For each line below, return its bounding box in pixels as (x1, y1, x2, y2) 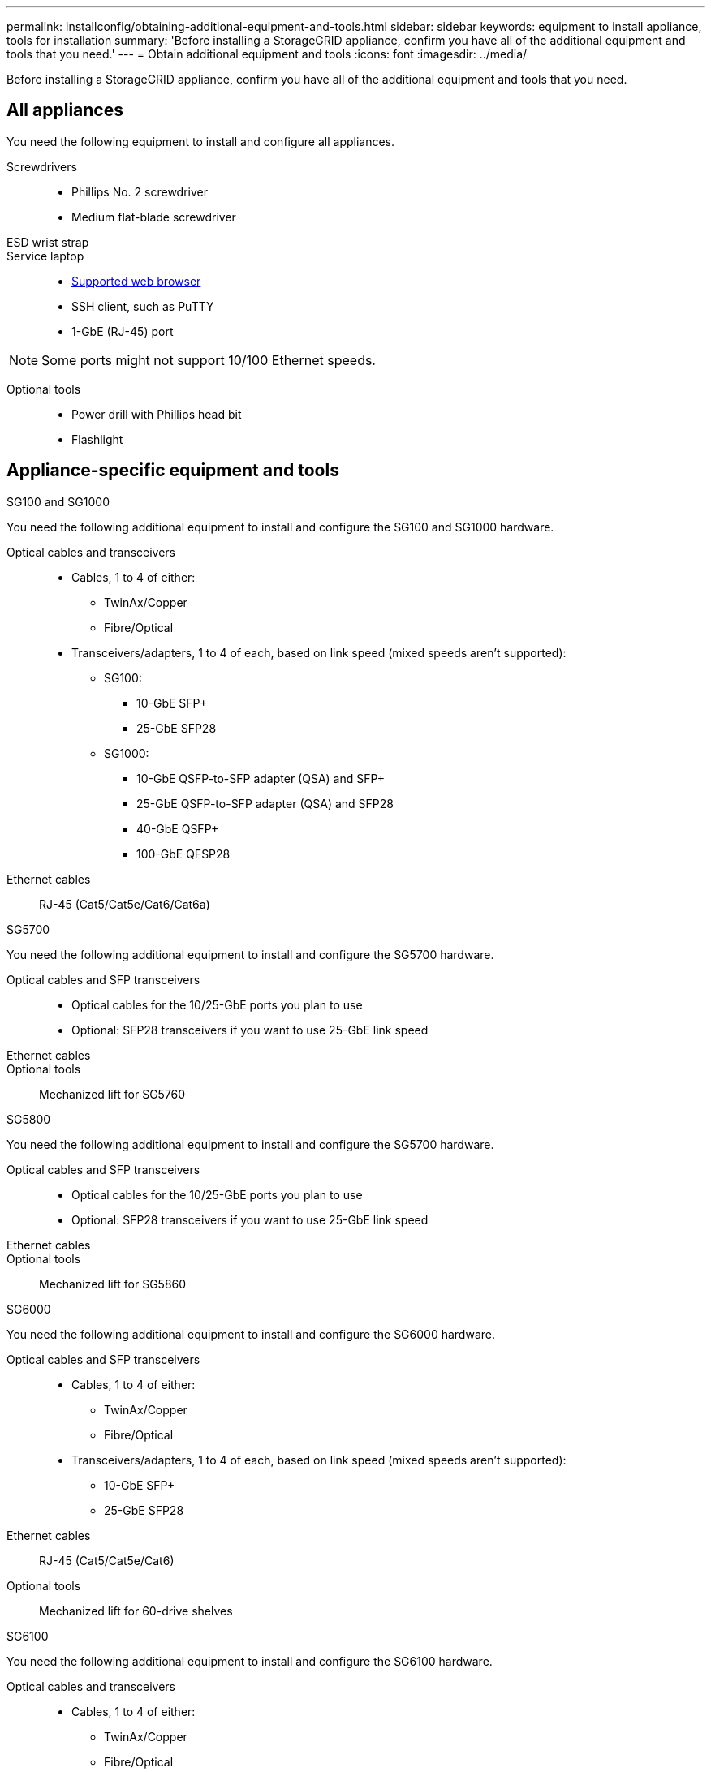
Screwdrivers (6, 159, 77, 174)
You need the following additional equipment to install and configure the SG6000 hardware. (6, 1327, 495, 1341)
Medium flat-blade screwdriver (71, 209, 236, 224)
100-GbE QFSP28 (136, 846, 231, 861)
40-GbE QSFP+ (136, 821, 219, 836)
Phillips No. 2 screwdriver (71, 184, 209, 199)
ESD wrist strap (6, 234, 89, 249)
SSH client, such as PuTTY (71, 299, 214, 313)
